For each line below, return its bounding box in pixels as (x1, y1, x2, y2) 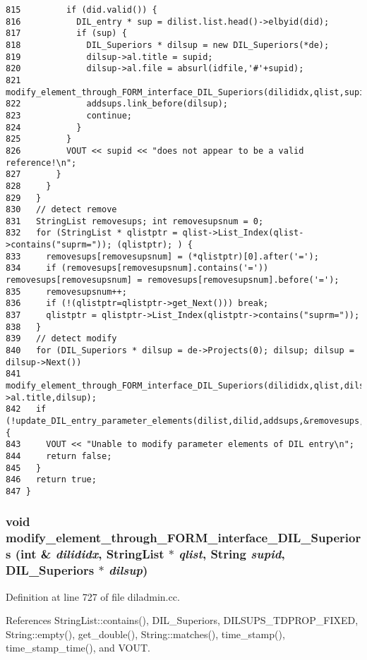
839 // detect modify (6, 334, 117, 344)
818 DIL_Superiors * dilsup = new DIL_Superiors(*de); (6, 39, 330, 50)
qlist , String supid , (179, 545, 285, 563)
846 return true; (6, 475, 97, 485)
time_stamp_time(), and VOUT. (6, 640, 151, 655)
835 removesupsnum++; (6, 286, 127, 297)
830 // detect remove (6, 204, 117, 215)
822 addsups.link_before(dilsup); (6, 99, 228, 109)
